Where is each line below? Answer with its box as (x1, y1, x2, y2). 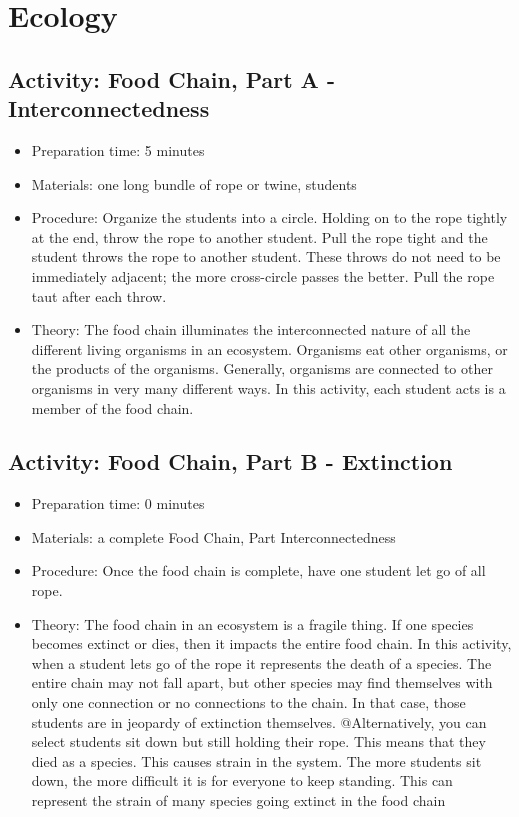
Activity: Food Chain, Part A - (8, 63, 335, 94)
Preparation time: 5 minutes (31, 139, 205, 160)
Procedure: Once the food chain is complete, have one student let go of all (31, 560, 486, 581)
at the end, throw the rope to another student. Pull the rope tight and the (31, 226, 488, 247)
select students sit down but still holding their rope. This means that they (31, 731, 486, 752)
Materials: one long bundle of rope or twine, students (31, 173, 357, 194)
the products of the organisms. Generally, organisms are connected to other (31, 358, 493, 379)
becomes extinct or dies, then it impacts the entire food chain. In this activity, (31, 633, 512, 654)
